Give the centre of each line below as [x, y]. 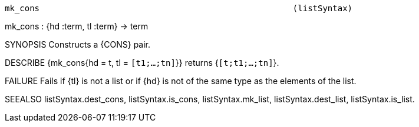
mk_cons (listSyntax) [179, 8]
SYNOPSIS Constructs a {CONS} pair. [78, 44]
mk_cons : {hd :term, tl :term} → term [77, 26]
